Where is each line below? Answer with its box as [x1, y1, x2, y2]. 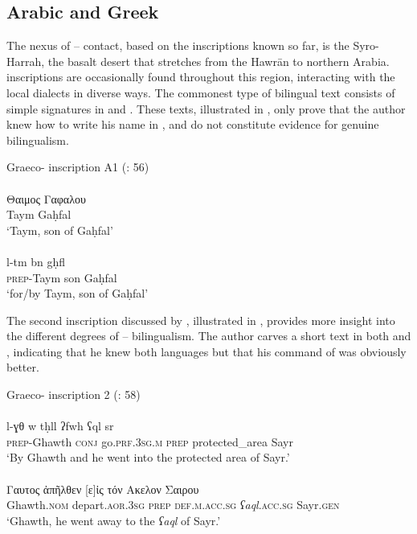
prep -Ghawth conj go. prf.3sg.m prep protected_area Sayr [6, 433, 293, 450]
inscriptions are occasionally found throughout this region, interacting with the [6, 68, 395, 85]
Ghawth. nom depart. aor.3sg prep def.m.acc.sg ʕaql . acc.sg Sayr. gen [6, 496, 340, 513]
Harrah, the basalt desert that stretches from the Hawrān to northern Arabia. [6, 52, 390, 69]
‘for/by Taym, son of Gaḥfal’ [6, 285, 149, 302]
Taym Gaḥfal [6, 206, 72, 223]
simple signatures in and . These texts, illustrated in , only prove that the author [6, 100, 406, 117]
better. [6, 359, 39, 376]
